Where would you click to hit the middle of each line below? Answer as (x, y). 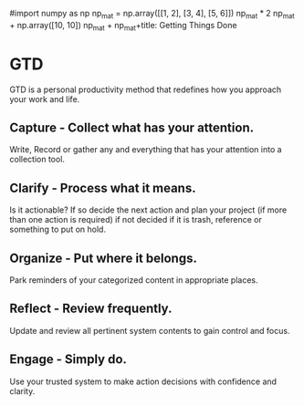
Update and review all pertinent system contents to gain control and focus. (150, 330)
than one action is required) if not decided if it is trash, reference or (136, 220)
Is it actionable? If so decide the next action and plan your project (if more (148, 210)
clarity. (22, 390)
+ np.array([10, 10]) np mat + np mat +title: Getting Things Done (123, 26)
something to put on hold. (58, 229)
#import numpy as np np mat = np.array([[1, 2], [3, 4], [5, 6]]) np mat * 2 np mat (152, 15)
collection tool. (37, 160)
